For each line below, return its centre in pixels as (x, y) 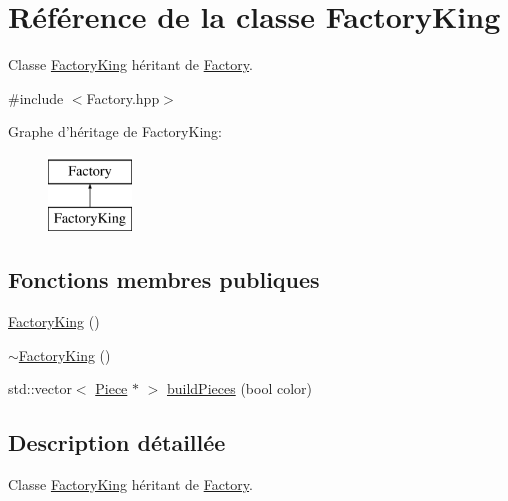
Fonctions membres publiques (164, 279)
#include (36, 97)
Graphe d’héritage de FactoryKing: (115, 131)
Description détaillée (117, 442)
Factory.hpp (123, 97)
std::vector (40, 388)
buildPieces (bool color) (239, 388)
